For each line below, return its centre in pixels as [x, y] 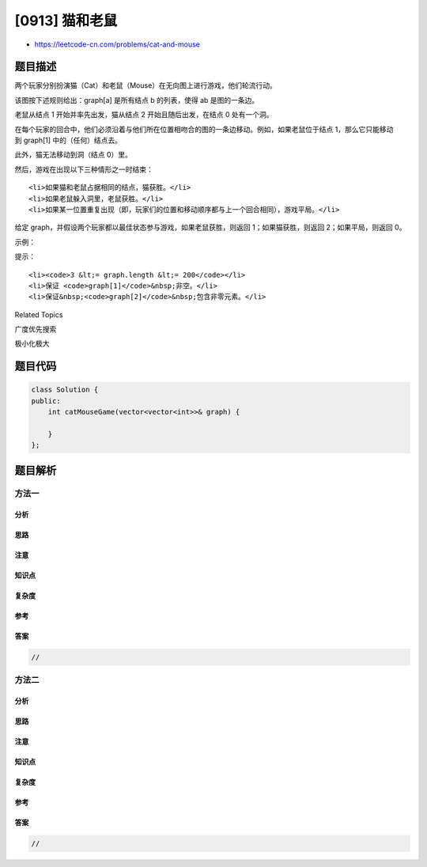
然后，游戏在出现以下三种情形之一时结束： [84, 169]
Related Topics [39, 314]
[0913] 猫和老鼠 [66, 21]
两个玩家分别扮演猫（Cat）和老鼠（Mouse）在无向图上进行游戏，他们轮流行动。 [145, 85]
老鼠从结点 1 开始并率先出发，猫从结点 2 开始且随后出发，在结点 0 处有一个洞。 [144, 115]
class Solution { [65, 390]
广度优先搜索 [36, 329]
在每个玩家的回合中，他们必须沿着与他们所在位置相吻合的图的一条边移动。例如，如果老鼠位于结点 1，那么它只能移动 [204, 129]
